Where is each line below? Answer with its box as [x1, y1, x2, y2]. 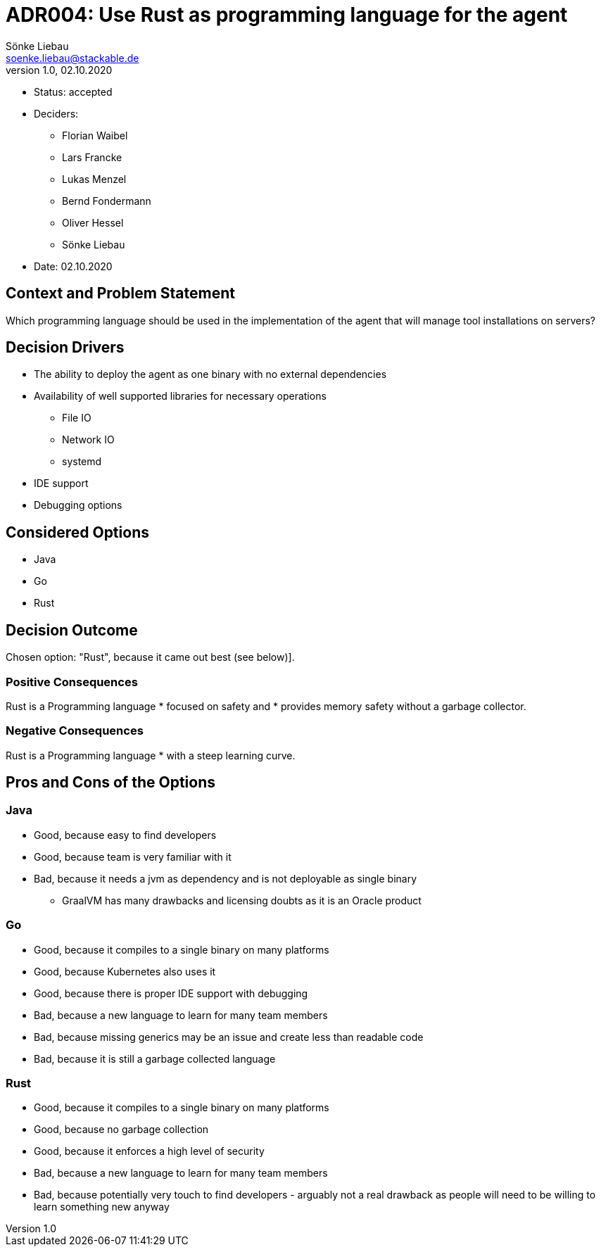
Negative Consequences [6, 723, 144, 738]
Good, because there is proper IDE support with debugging [34, 987, 308, 999]
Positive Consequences [6, 674, 138, 689]
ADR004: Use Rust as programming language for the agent [6, 3, 568, 27]
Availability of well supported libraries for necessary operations [34, 390, 327, 403]
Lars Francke [62, 151, 122, 163]
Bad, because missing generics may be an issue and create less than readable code [34, 1030, 424, 1043]
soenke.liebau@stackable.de [6, 51, 139, 64]
